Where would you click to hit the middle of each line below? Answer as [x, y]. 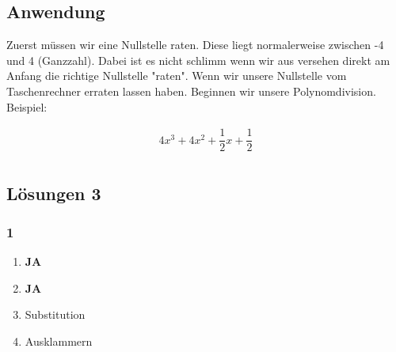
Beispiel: [27, 106]
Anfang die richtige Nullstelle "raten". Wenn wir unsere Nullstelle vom [177, 76]
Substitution [55, 314]
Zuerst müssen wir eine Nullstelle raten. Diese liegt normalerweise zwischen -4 [195, 45]
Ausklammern [59, 341]
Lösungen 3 [54, 193]
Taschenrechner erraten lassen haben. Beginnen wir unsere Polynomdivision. [191, 91]
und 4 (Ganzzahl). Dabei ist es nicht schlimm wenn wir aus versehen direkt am [198, 60]
